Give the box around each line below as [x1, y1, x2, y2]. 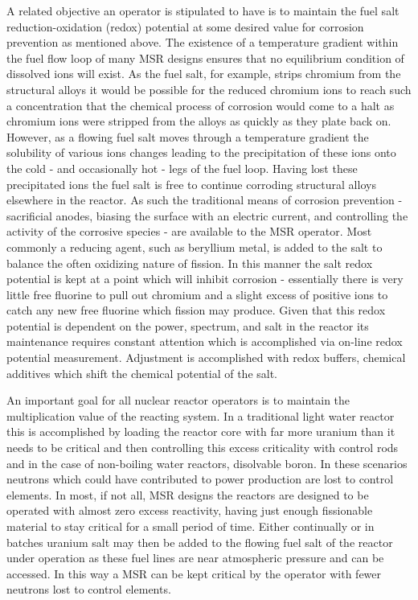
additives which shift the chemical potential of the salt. [6, 364, 278, 381]
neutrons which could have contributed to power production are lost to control [6, 471, 394, 487]
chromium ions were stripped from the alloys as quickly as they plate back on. [6, 113, 391, 129]
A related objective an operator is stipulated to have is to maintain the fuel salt [6, 2, 400, 18]
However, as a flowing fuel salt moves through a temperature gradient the [6, 128, 369, 145]
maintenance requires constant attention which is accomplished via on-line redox [6, 333, 403, 350]
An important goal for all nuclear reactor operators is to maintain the [6, 392, 350, 409]
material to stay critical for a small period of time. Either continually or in [6, 518, 375, 534]
